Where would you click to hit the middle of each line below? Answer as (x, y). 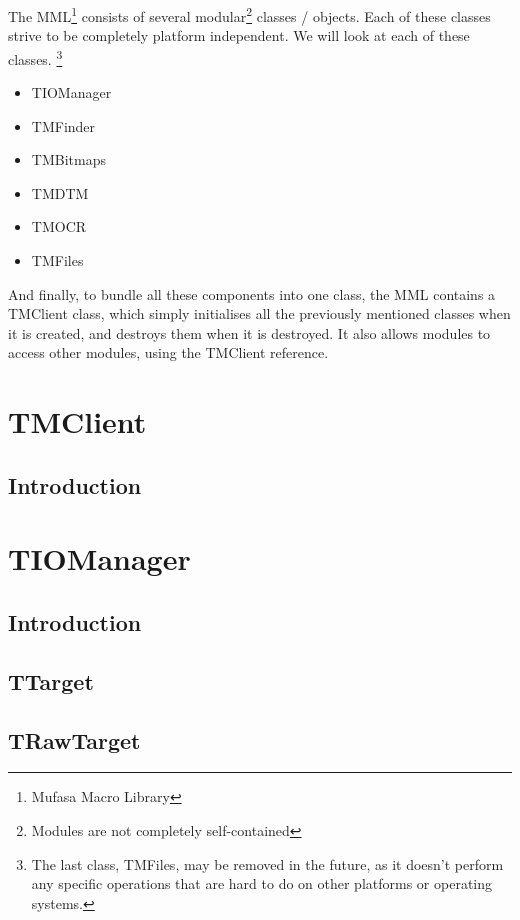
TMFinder (63, 125)
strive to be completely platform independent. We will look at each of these (239, 35)
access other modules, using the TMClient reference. (168, 352)
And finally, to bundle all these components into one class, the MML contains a (252, 293)
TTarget (51, 680)
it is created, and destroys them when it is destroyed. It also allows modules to (249, 332)
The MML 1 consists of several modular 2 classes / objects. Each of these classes (249, 14)
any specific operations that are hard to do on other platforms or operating (262, 883)
